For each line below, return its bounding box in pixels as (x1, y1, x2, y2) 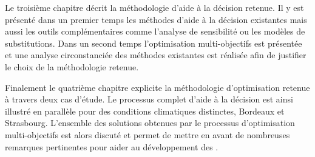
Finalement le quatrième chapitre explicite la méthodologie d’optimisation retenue (5, 81, 310, 93)
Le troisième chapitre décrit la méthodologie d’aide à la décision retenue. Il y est (5, 1, 304, 13)
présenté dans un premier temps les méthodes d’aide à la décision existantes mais (5, 13, 307, 25)
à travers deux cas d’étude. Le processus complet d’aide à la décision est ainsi (5, 93, 293, 105)
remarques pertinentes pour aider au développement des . (5, 140, 218, 153)
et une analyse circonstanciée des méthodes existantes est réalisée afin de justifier (5, 48, 307, 61)
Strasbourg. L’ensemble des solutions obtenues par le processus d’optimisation (5, 116, 295, 129)
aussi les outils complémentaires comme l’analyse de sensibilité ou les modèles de (5, 25, 305, 38)
